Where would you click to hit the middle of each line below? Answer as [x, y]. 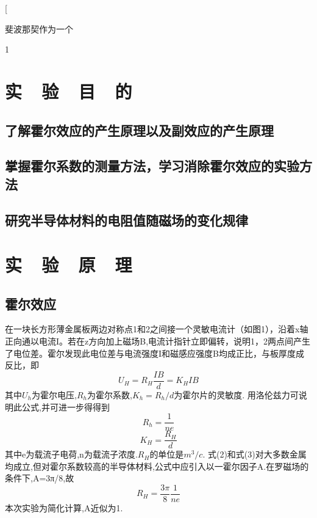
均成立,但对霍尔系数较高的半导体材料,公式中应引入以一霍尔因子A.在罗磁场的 [157, 466]
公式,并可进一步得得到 [66, 407]
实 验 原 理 [69, 265]
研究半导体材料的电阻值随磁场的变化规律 [126, 220]
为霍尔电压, [54, 394]
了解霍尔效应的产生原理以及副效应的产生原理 [139, 130]
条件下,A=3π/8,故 [40, 478]
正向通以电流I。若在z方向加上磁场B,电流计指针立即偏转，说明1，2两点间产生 [158, 341]
